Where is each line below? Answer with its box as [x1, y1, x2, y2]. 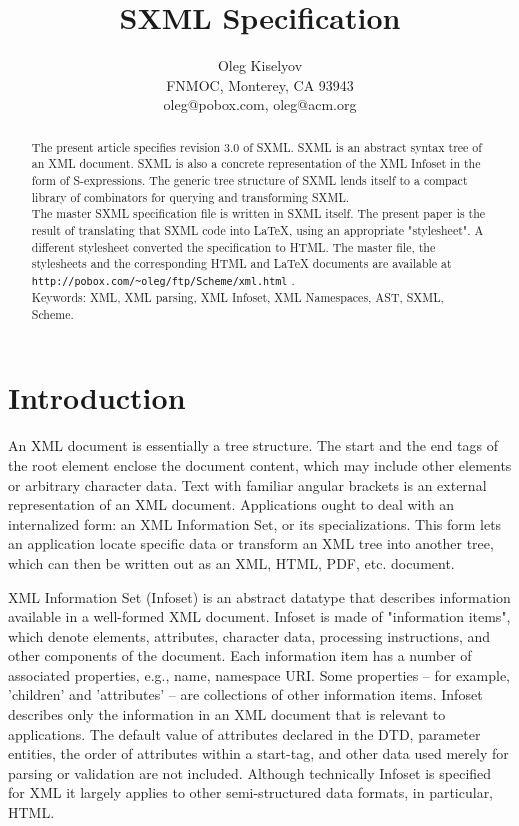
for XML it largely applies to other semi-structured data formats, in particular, [8, 782, 494, 803]
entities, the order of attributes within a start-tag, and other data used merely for [8, 743, 509, 764]
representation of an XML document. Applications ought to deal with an [8, 494, 455, 515]
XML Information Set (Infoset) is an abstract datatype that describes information [8, 586, 511, 607]
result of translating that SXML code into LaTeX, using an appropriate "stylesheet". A [31, 221, 484, 238]
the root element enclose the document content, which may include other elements [8, 454, 512, 475]
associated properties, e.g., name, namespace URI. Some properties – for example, [8, 664, 511, 685]
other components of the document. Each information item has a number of [8, 645, 472, 666]
